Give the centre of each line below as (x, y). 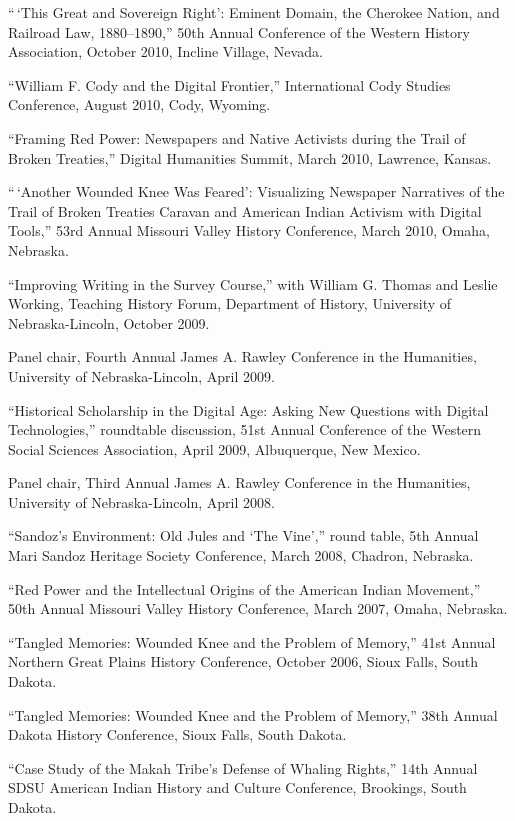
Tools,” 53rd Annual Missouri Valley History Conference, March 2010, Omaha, (249, 230)
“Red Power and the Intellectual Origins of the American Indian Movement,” (244, 588)
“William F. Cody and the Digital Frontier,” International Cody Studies (229, 84)
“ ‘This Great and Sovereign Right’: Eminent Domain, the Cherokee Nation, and (254, 12)
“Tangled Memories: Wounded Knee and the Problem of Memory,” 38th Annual (253, 714)
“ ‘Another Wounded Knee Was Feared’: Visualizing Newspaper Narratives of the (256, 191)
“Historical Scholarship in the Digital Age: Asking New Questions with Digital (248, 409)
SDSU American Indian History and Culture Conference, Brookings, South (237, 787)
